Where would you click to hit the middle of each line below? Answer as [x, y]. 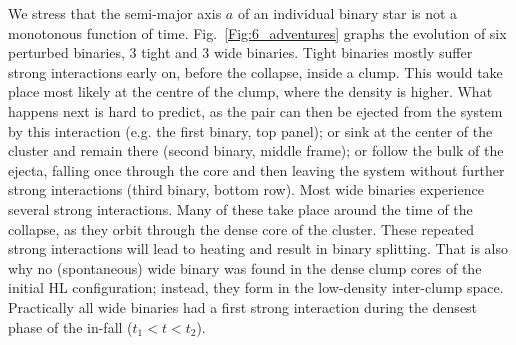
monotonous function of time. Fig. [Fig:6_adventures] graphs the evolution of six [257, 32]
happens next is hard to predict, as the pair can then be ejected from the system [255, 110]
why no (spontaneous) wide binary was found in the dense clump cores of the [245, 267]
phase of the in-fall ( [70, 326]
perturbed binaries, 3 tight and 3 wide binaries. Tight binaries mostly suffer [240, 52]
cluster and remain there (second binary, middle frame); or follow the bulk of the [256, 150]
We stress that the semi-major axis [115, 13]
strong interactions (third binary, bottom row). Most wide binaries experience [246, 189]
